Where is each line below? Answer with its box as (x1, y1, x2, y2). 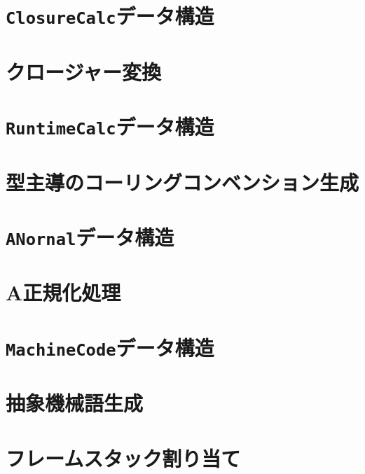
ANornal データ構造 (6, 222, 174, 251)
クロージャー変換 (6, 57, 162, 85)
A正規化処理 (6, 278, 121, 307)
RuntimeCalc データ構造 (6, 112, 214, 141)
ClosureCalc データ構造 (6, 1, 214, 30)
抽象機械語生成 (6, 389, 144, 417)
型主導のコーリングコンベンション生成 (6, 167, 359, 196)
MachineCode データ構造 (6, 333, 214, 361)
